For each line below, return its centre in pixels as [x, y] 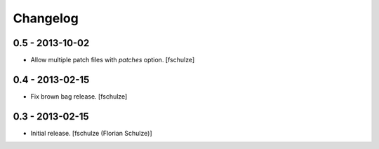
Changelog [46, 18]
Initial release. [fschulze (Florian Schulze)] [91, 133]
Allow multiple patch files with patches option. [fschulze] [113, 60]
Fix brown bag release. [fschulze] [79, 96]
